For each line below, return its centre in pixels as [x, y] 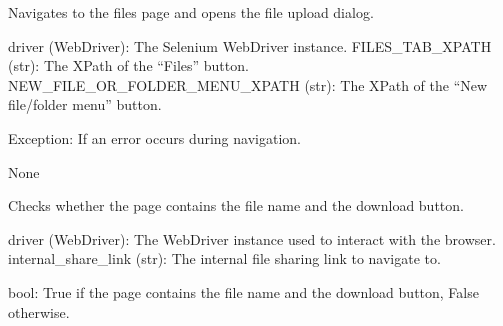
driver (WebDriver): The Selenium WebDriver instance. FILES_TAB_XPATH [250, 45]
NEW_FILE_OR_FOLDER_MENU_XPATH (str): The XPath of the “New [248, 84]
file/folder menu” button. [85, 104]
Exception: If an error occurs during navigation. [154, 137]
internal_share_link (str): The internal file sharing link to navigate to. [224, 258]
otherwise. [39, 311]
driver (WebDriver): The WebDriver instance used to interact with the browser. [252, 238]
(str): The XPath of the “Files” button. [128, 65]
